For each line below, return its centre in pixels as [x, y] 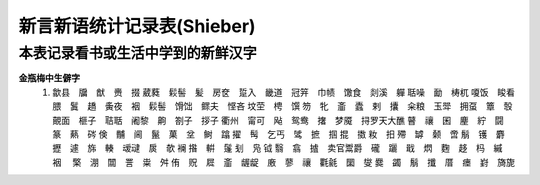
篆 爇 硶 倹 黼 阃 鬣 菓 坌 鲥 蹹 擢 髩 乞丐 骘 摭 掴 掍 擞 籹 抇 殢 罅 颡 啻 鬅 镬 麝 [278, 134]
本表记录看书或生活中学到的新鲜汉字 [137, 53]
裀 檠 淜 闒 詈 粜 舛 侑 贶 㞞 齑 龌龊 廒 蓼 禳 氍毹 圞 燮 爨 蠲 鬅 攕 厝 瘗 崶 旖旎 [283, 162]
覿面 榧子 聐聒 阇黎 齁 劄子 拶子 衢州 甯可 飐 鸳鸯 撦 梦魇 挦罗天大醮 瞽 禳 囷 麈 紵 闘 [278, 120]
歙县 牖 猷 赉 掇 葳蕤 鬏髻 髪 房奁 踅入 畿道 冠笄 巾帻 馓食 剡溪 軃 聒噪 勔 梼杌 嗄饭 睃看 [283, 92]
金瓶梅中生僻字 [49, 78]
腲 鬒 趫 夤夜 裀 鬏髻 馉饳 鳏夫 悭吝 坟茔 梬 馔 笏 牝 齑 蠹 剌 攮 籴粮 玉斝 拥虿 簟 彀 [282, 106]
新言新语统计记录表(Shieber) [137, 26]
